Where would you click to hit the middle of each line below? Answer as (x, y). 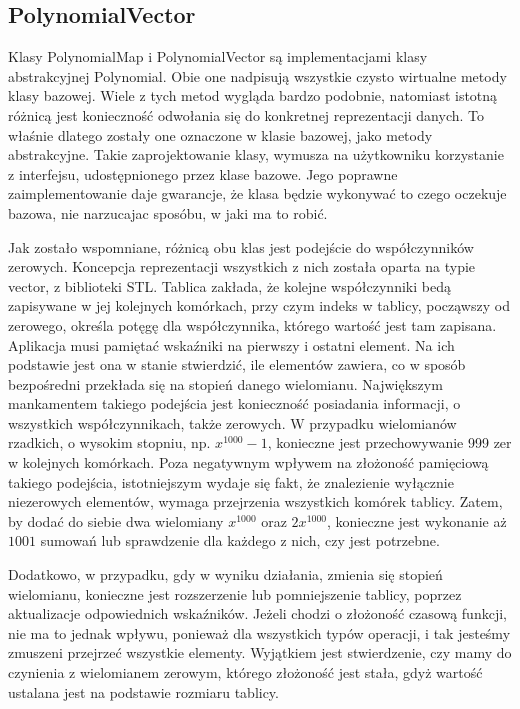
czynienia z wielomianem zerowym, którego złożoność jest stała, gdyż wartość (245, 672)
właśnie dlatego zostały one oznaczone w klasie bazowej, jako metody (220, 134)
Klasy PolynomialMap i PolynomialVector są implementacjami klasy (218, 56)
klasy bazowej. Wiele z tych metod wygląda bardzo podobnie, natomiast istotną (253, 95)
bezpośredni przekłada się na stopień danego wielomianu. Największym (225, 383)
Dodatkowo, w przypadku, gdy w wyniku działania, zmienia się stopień (225, 574)
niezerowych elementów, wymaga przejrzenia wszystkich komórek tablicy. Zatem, (255, 501)
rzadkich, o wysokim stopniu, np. (109, 442)
